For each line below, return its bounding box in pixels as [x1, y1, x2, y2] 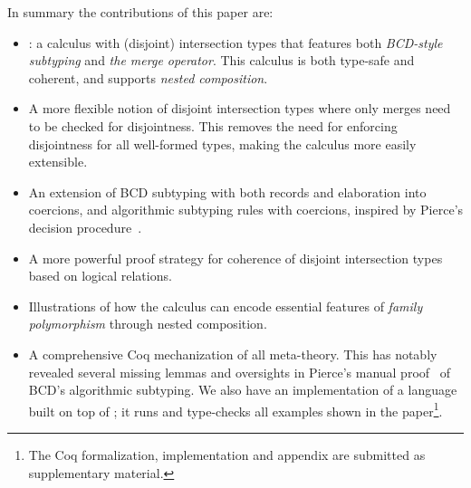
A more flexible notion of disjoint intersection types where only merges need [28, 99, 451, 118]
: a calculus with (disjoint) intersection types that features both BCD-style [28, 33, 443, 52]
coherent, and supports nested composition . [28, 68, 268, 87]
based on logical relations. [28, 266, 172, 285]
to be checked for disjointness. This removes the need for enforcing [28, 116, 398, 135]
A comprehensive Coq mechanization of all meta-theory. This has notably [28, 344, 437, 363]
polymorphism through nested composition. [28, 314, 267, 333]
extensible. [28, 152, 88, 171]
